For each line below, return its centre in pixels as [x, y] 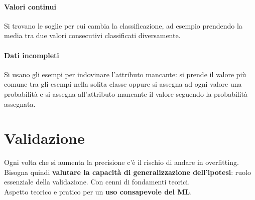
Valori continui [30, 6]
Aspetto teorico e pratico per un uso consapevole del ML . [98, 192]
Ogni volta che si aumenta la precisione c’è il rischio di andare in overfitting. [121, 162]
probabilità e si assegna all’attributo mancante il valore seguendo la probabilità [126, 93]
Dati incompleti [32, 55]
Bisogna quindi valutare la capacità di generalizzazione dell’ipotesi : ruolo [127, 172]
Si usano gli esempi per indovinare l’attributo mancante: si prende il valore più [125, 74]
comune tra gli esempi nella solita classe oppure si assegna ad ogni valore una [123, 84]
